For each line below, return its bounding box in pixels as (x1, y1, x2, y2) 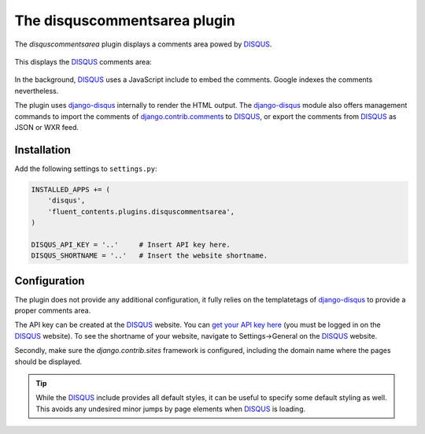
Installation (14, 143, 71, 157)
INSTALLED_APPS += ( (31, 185, 110, 194)
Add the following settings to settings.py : (14, 164, 157, 173)
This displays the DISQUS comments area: (14, 57, 153, 66)
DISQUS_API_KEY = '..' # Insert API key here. (31, 240, 231, 249)
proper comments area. (14, 306, 91, 315)
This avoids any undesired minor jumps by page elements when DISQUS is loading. (35, 404, 306, 414)
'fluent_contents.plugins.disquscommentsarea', (47, 207, 235, 216)
